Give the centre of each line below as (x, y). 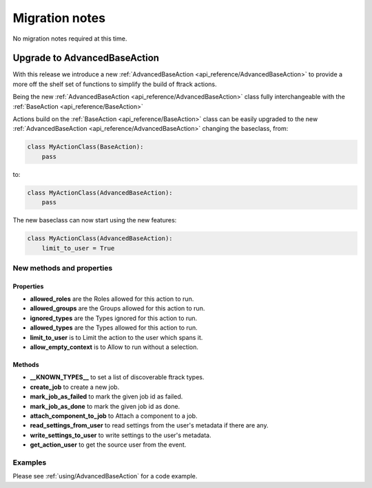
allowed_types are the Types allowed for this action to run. (114, 328)
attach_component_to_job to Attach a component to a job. (114, 416)
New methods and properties (63, 268)
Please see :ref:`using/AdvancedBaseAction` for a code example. (105, 476)
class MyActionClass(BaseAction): (85, 147)
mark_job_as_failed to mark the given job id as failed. (106, 396)
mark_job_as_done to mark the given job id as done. (105, 406)
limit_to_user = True (78, 248)
